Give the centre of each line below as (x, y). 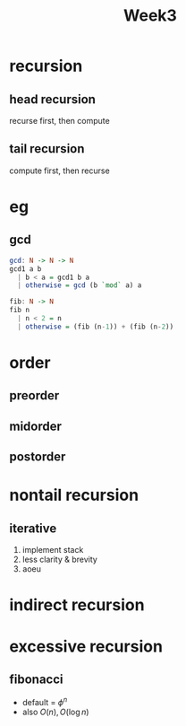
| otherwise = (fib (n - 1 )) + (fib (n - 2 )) (96, 327)
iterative (33, 528)
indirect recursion (77, 605)
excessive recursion (86, 646)
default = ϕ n (45, 702)
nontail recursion (74, 495)
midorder (36, 426)
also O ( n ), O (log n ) (55, 712)
